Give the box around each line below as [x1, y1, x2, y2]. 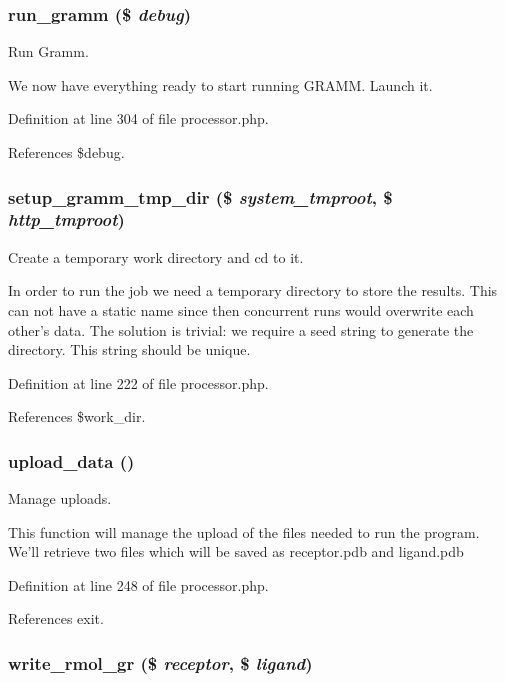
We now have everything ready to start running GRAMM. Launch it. [8, 74, 433, 95]
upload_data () [8, 448, 135, 473]
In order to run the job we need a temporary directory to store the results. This [8, 280, 498, 301]
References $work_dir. [8, 406, 146, 427]
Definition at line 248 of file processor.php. [8, 574, 269, 595]
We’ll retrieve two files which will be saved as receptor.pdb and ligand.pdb [8, 541, 464, 562]
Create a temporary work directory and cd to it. [8, 246, 304, 267]
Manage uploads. [8, 488, 112, 509]
